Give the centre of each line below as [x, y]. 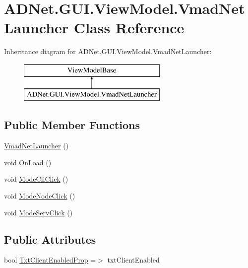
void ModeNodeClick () [40, 196]
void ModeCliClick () [36, 179]
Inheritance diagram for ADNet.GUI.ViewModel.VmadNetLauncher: [108, 51]
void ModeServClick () [38, 212]
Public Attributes [50, 239]
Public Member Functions [72, 125]
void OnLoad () [28, 162]
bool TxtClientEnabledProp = [50, 260]
